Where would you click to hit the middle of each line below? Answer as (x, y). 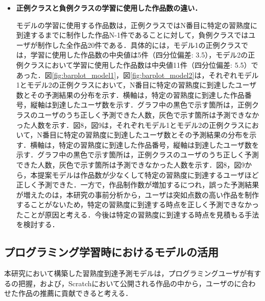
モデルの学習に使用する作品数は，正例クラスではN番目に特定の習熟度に (137, 25)
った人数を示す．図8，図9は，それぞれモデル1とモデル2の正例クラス (130, 125)
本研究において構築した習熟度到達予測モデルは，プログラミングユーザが (126, 273)
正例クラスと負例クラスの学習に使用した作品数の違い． (109, 8)
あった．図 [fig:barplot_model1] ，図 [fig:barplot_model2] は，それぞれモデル (137, 75)
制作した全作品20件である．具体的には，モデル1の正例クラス (139, 45)
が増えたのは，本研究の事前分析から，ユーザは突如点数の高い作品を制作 (138, 194)
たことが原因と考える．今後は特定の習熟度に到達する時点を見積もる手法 (138, 214)
